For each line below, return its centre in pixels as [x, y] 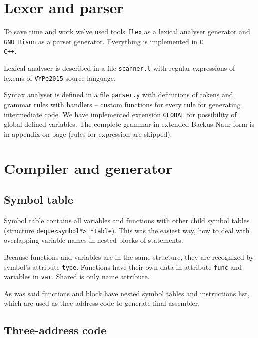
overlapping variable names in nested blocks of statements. [94, 240]
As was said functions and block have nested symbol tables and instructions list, [127, 293]
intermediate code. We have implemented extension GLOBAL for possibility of [120, 114]
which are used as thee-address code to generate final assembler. [102, 303]
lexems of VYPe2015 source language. [60, 78]
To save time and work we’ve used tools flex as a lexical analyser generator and [127, 32]
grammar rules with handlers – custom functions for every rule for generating [122, 104]
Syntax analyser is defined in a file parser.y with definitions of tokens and [119, 94]
